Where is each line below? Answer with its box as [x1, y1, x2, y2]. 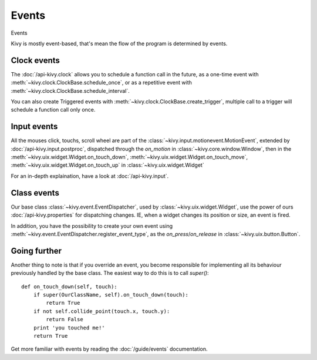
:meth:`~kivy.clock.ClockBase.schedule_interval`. [11, 87, 130, 94]
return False [46, 316, 83, 323]
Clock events [11, 55, 60, 65]
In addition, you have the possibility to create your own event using [11, 222, 173, 229]
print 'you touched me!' [33, 324, 105, 331]
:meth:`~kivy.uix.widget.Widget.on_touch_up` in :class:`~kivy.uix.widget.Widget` [11, 162, 205, 169]
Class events [11, 188, 60, 198]
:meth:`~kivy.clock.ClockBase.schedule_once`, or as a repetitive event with [11, 79, 192, 86]
